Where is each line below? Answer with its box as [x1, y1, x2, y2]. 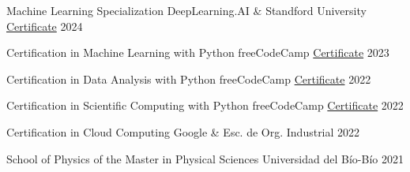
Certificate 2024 [6, 17, 83, 34]
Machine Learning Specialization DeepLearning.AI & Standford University [6, 2, 367, 18]
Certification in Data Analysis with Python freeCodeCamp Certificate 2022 [6, 70, 371, 87]
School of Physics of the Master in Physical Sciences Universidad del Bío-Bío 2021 [6, 150, 404, 166]
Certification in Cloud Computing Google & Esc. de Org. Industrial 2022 [6, 123, 360, 140]
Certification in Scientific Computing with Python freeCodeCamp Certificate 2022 [6, 97, 404, 114]
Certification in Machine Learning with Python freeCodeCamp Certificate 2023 [6, 44, 389, 61]
